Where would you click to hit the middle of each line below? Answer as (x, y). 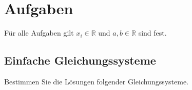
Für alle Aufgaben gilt (39, 33)
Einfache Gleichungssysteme (80, 60)
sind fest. (152, 33)
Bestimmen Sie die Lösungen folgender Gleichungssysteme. (97, 81)
